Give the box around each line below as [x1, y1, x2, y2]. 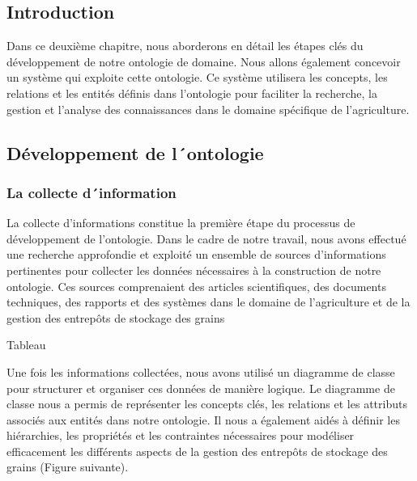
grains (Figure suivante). [6, 458, 129, 475]
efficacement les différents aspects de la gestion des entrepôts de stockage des [6, 442, 388, 459]
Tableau [6, 336, 46, 353]
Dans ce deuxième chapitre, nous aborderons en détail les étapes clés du [6, 37, 364, 54]
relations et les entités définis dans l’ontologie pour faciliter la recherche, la [6, 84, 377, 101]
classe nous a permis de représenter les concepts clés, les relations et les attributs [6, 395, 407, 412]
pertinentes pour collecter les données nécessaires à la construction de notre [6, 261, 381, 278]
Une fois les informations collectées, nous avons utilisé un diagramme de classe [6, 363, 395, 380]
